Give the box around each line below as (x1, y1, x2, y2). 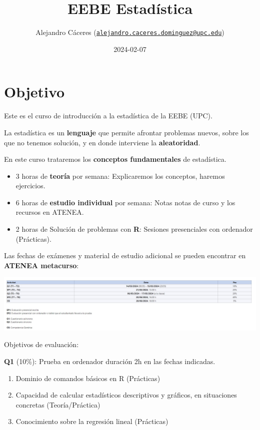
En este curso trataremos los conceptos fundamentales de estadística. (4, 154, 226, 164)
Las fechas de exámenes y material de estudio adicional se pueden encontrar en (4, 250, 246, 261)
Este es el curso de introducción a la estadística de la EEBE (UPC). (4, 110, 212, 121)
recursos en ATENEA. (15, 207, 84, 217)
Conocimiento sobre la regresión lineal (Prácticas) (15, 416, 168, 427)
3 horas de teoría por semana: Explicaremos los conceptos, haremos (15, 170, 225, 181)
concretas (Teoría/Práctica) (15, 399, 100, 410)
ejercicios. (15, 180, 45, 191)
